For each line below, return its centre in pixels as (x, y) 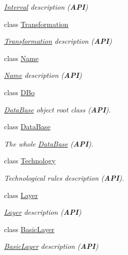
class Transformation (36, 24)
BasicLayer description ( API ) (51, 246)
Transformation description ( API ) (58, 41)
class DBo (19, 92)
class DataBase (27, 126)
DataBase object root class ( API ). (58, 109)
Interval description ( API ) (46, 7)
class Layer (21, 195)
